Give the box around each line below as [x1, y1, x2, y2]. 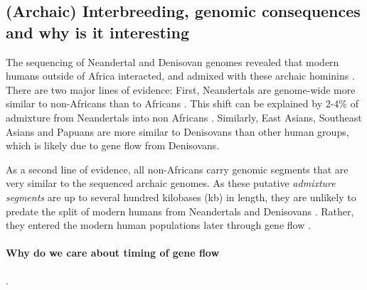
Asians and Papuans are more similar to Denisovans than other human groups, [6, 124, 349, 139]
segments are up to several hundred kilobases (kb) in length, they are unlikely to [6, 189, 356, 204]
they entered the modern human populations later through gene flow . [6, 217, 311, 232]
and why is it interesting [6, 21, 190, 43]
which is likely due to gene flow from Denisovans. [6, 138, 220, 153]
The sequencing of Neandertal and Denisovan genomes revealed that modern [6, 54, 339, 69]
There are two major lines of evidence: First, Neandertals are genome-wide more [6, 82, 356, 97]
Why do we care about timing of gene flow [6, 245, 220, 260]
